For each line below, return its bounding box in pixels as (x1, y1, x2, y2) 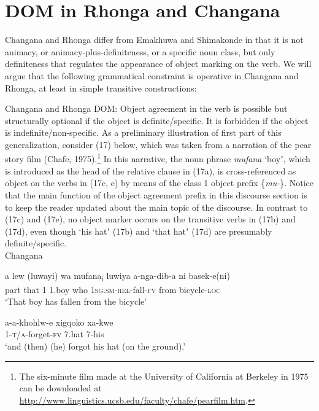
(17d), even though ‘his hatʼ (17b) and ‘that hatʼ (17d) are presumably (5, 224, 272, 237)
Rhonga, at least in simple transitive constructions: (5, 81, 197, 94)
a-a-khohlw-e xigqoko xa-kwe (5, 315, 113, 328)
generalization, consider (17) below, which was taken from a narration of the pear (5, 138, 312, 151)
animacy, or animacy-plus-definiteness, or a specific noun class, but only (5, 45, 275, 58)
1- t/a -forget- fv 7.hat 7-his (5, 327, 104, 340)
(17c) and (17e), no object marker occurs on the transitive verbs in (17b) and (5, 213, 296, 225)
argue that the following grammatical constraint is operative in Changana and (5, 69, 299, 82)
